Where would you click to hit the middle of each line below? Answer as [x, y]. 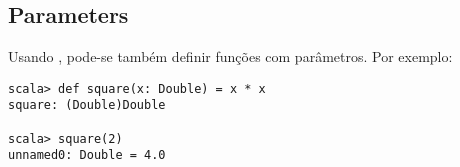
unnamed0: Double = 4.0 [87, 155]
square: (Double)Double [87, 105]
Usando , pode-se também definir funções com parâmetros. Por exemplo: [230, 56]
